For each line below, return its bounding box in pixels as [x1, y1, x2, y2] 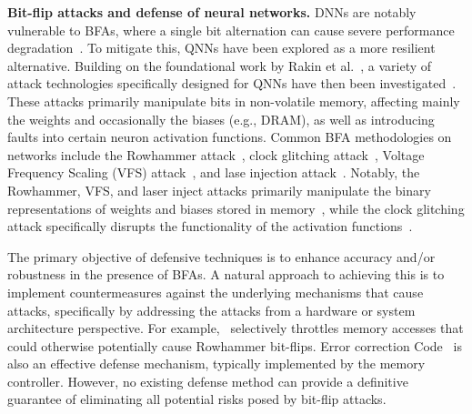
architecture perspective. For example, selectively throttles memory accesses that [7, 318, 464, 338]
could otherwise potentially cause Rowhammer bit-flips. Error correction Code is [7, 336, 462, 355]
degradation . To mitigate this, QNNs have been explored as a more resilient [7, 38, 436, 57]
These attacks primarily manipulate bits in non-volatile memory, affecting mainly [7, 91, 460, 110]
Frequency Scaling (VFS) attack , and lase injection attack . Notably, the [7, 163, 420, 182]
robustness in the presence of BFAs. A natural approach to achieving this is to [7, 265, 445, 284]
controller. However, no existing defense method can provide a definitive [7, 371, 408, 390]
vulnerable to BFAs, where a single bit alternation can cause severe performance [7, 20, 455, 39]
